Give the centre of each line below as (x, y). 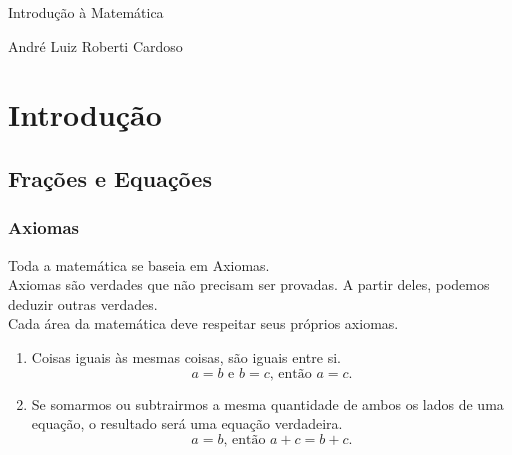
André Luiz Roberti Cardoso (95, 45)
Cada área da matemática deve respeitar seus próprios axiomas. (203, 323)
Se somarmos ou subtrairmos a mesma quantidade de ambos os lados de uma (267, 403)
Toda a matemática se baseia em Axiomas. (139, 264)
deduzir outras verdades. (83, 303)
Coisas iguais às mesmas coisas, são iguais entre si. (186, 356)
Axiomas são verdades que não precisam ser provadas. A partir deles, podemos (249, 284)
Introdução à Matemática (86, 12)
